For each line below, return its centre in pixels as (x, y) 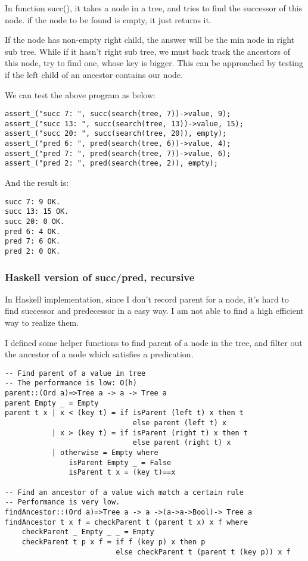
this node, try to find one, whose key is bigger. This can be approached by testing (154, 63)
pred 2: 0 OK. (33, 251)
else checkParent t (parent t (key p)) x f (203, 552)
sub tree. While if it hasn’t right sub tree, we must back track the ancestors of (147, 51)
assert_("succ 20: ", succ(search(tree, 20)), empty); (116, 134)
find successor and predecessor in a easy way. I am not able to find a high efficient (154, 311)
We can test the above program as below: (80, 94)
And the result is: (37, 183)
